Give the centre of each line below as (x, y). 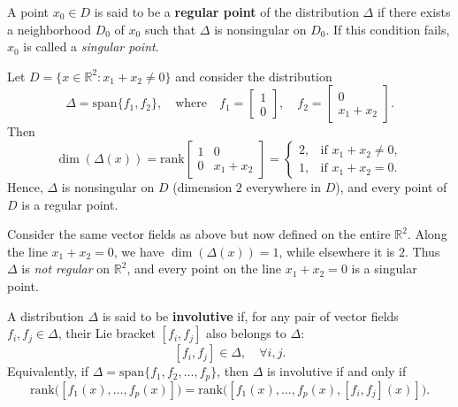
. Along (427, 234)
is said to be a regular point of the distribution (226, 12)
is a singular (384, 269)
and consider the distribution (254, 76)
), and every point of (391, 186)
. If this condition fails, (388, 29)
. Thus (423, 251)
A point (28, 12)
